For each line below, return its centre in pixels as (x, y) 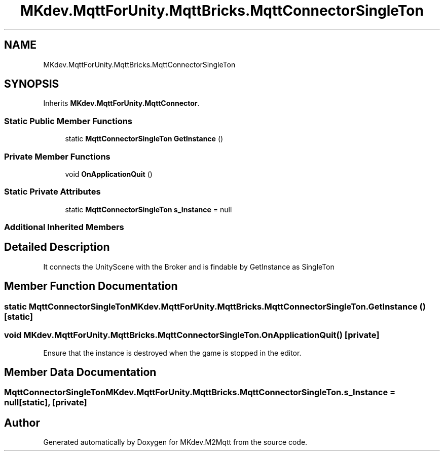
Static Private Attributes (52, 192)
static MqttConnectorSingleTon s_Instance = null (149, 209)
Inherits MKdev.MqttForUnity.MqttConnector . (121, 103)
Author (22, 423)
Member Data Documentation (80, 372)
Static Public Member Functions (68, 121)
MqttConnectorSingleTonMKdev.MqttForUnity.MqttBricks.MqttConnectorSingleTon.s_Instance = (200, 392)
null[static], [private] (46, 403)
